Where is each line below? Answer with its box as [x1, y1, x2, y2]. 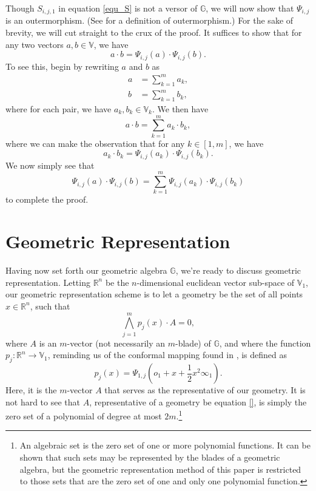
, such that [30, 299, 70, 312]
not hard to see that [5, 395, 81, 408]
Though [5, 2, 35, 14]
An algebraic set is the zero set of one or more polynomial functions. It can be [19, 439, 311, 452]
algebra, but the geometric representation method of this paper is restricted [19, 462, 301, 475]
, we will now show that [206, 2, 294, 14]
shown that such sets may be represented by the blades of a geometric [19, 451, 280, 464]
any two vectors [5, 38, 64, 50]
